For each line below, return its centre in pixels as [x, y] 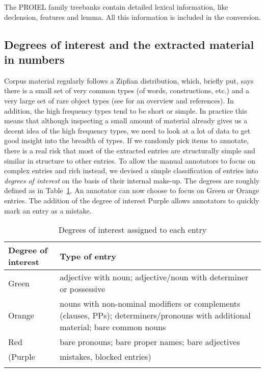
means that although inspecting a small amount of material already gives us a [126, 121]
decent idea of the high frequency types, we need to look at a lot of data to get [127, 130]
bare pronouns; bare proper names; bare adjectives [150, 342]
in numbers [34, 59]
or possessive [83, 289]
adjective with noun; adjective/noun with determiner [154, 277]
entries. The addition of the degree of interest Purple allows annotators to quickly [132, 200]
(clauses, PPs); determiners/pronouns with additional [155, 315]
